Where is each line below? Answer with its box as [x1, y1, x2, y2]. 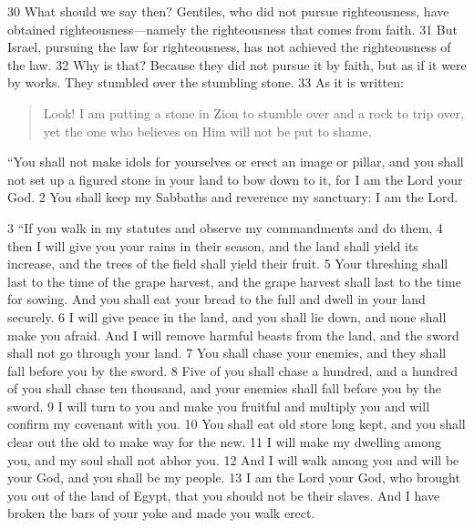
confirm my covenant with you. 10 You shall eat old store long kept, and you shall [7, 414, 466, 433]
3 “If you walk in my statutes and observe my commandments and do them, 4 [7, 218, 443, 237]
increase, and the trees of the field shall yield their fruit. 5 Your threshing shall [7, 254, 448, 273]
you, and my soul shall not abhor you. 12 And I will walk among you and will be [7, 450, 459, 469]
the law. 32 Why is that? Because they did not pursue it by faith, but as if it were [7, 55, 467, 74]
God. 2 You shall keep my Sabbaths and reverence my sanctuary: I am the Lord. [7, 188, 459, 207]
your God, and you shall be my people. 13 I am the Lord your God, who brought [7, 468, 460, 487]
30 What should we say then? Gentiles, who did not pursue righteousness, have [7, 2, 449, 20]
